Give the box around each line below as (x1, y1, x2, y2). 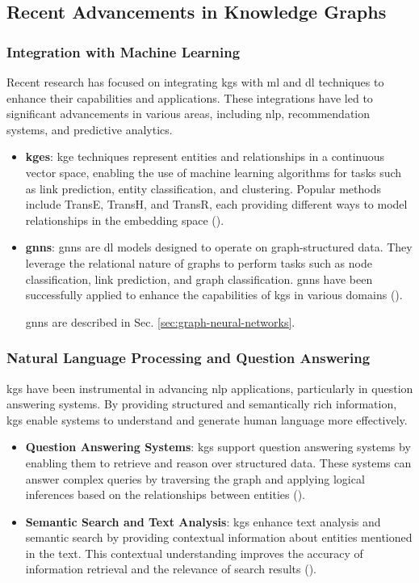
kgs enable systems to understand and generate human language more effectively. (6, 411, 408, 428)
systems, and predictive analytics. (6, 120, 173, 137)
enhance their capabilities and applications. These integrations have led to (6, 89, 373, 106)
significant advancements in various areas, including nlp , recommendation (6, 105, 371, 122)
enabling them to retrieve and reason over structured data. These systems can (25, 454, 412, 471)
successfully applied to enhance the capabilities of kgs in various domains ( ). (25, 286, 403, 303)
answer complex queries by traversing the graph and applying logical (25, 470, 365, 487)
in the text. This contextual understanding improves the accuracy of (25, 544, 363, 561)
